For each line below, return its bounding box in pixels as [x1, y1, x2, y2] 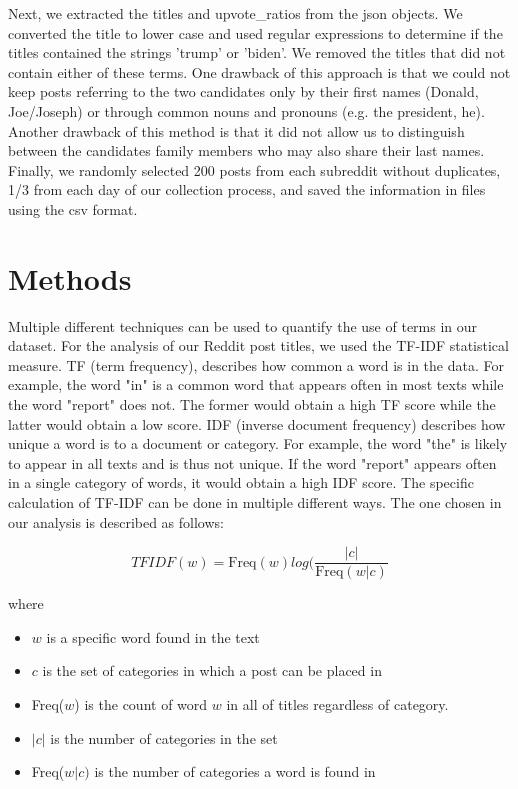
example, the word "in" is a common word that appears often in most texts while [8, 374, 504, 395]
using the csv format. [8, 198, 138, 219]
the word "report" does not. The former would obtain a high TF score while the [8, 394, 496, 415]
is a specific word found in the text [46, 626, 260, 647]
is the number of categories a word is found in [94, 761, 376, 782]
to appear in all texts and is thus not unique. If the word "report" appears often [8, 452, 497, 473]
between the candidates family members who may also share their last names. [8, 140, 485, 161]
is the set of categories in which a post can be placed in [42, 660, 382, 681]
